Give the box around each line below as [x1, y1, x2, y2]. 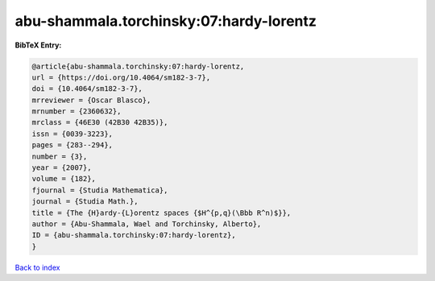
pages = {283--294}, [31, 141, 113, 150]
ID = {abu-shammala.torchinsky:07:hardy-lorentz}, [31, 230, 237, 240]
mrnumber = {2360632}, [31, 107, 122, 116]
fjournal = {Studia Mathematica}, [31, 185, 168, 195]
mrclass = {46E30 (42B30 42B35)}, [31, 118, 168, 127]
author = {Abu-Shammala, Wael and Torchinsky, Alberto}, [31, 220, 262, 229]
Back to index [14, 262, 60, 272]
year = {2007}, [31, 163, 92, 172]
